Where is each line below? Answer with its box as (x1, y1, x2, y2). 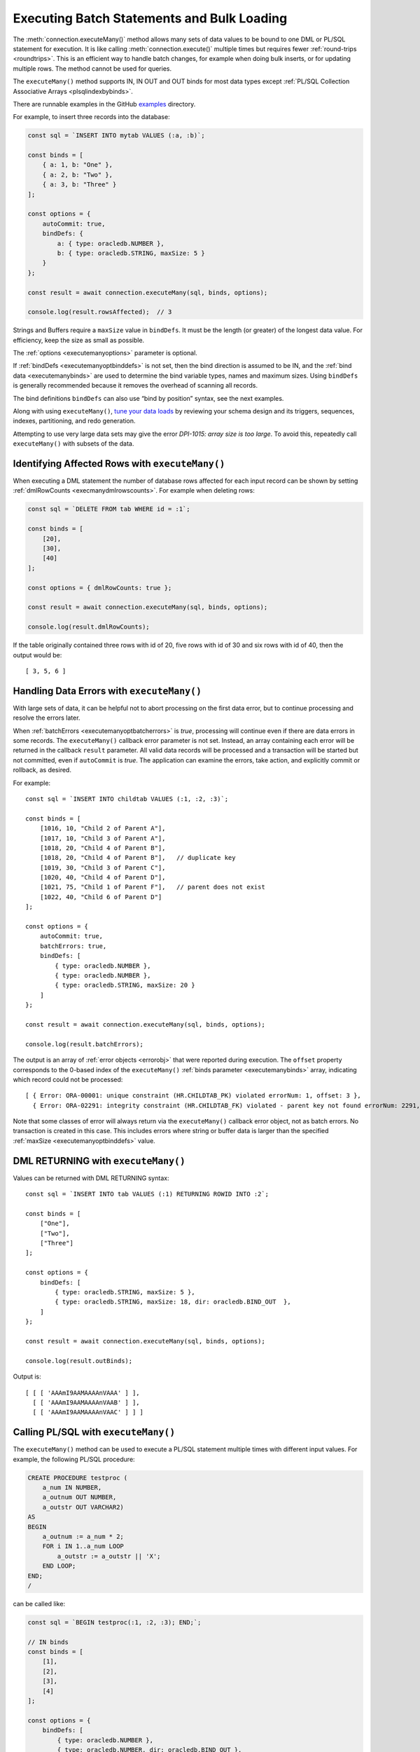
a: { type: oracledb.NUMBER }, (57, 239, 164, 247)
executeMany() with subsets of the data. (13, 439, 134, 448)
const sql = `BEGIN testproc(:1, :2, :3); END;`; (27, 1618, 202, 1626)
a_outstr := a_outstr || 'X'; (57, 1552, 161, 1560)
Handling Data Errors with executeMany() (13, 685, 202, 697)
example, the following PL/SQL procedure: (13, 1455, 136, 1463)
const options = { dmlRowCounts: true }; (27, 584, 172, 591)
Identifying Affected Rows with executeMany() (13, 458, 225, 470)
